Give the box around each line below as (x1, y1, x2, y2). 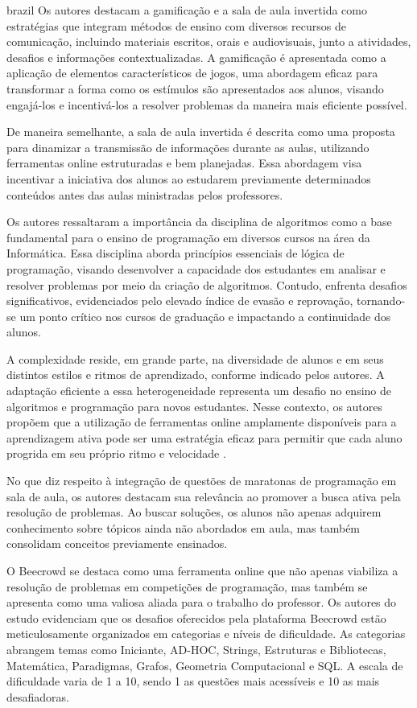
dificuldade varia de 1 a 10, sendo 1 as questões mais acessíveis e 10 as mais (6, 673, 380, 689)
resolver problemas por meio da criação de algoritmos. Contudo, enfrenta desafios (6, 276, 407, 293)
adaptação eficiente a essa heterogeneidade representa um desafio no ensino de (6, 382, 392, 399)
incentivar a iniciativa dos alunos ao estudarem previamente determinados (6, 170, 371, 187)
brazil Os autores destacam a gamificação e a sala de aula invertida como (6, 2, 367, 18)
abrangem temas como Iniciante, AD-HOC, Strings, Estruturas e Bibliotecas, (6, 640, 386, 657)
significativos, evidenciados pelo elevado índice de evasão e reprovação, (6, 292, 353, 309)
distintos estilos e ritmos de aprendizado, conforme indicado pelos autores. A (6, 366, 385, 383)
